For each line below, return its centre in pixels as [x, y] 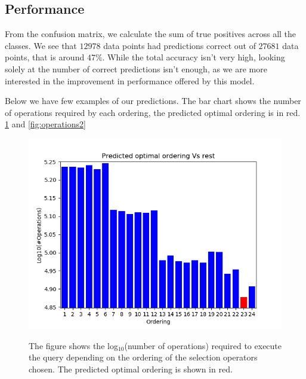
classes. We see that [41, 45]
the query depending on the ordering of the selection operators [143, 357]
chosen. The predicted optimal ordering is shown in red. [131, 369]
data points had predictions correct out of [180, 45]
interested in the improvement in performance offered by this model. [130, 80]
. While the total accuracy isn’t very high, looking [194, 57]
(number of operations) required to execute [203, 345]
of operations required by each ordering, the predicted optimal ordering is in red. [153, 112]
